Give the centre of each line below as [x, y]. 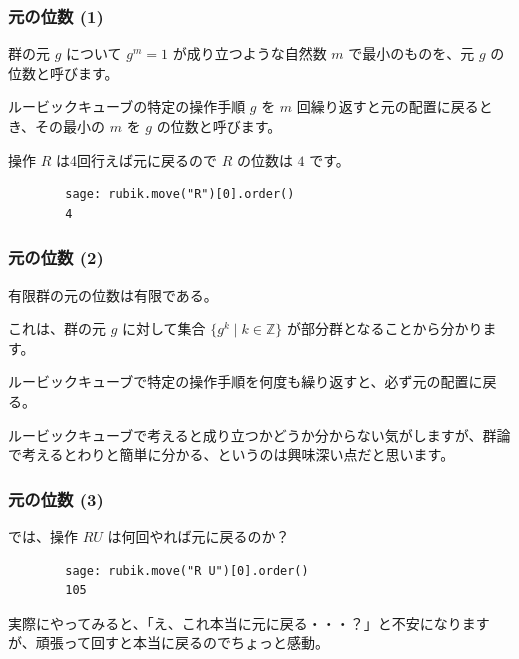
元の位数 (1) [56, 15]
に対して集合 [164, 328]
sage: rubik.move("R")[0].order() [180, 194]
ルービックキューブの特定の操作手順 [127, 106]
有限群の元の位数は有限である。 [113, 294]
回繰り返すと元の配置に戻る [387, 106]
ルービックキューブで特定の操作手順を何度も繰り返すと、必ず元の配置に [245, 381]
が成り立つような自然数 [249, 53]
